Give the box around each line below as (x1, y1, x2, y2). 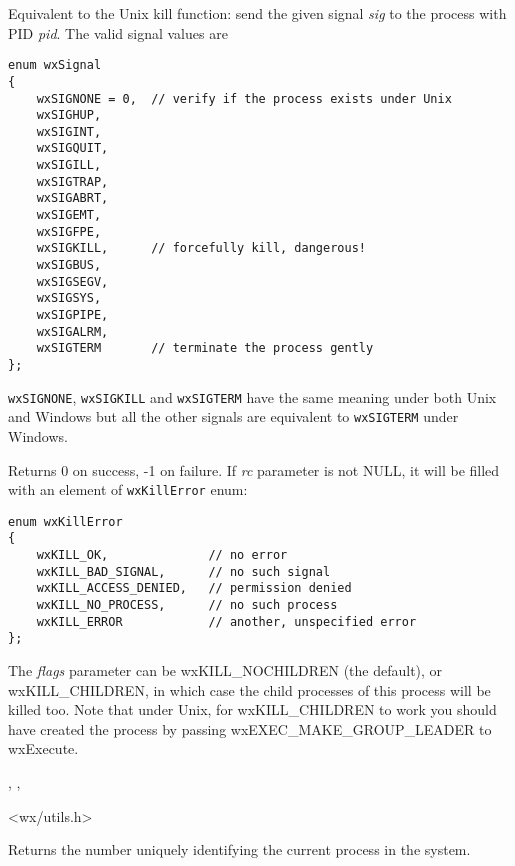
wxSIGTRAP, (36, 174, 109, 189)
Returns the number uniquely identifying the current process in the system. (8, 839, 471, 860)
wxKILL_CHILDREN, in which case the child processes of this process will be (8, 679, 491, 700)
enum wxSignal (8, 58, 102, 73)
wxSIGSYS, (36, 291, 102, 306)
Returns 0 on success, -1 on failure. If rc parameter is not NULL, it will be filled (8, 459, 500, 480)
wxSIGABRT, (36, 191, 109, 206)
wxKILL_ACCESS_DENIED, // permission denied (36, 581, 352, 596)
